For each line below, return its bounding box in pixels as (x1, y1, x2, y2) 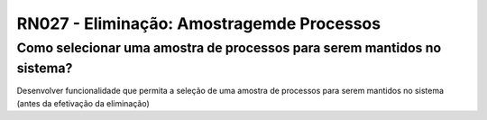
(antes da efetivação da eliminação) (16, 97, 151, 108)
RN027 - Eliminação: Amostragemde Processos (16, 14, 381, 33)
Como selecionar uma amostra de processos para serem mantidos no (16, 40, 442, 56)
